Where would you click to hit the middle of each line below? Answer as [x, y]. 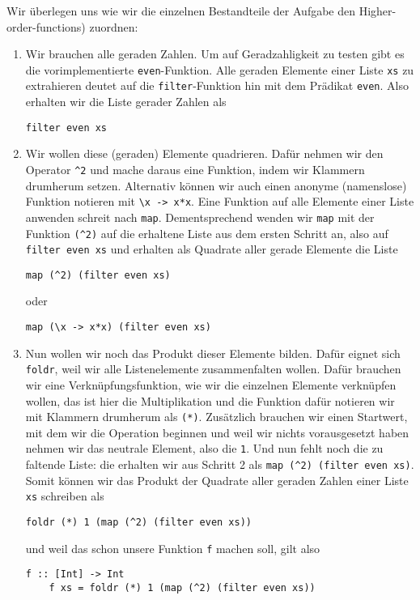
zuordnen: [114, 26]
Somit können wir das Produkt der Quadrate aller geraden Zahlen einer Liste [217, 480]
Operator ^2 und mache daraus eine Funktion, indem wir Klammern [195, 169]
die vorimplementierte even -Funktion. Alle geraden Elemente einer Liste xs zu [220, 69]
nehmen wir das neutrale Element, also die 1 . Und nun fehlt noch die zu [204, 448]
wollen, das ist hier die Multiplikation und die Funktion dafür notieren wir [210, 400]
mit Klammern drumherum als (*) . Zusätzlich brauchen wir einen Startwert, [216, 417]
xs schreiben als [65, 496]
